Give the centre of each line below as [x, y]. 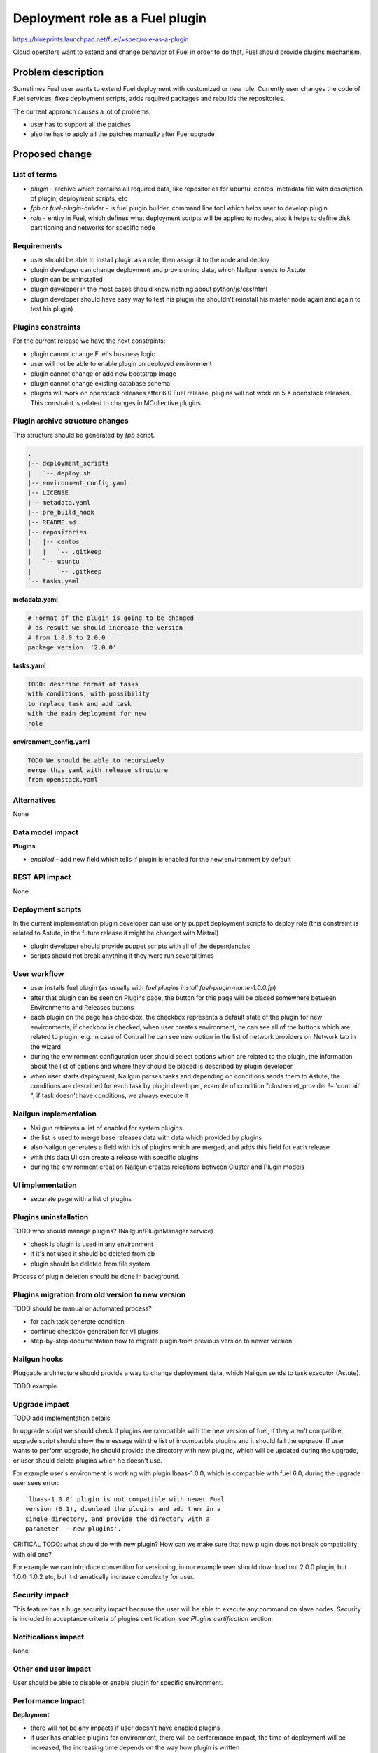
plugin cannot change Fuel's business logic [93, 353]
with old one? [32, 1554]
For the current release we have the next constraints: [89, 341]
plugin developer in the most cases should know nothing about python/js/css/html [149, 289]
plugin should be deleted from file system [90, 1264]
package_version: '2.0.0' [72, 648]
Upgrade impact [41, 1404]
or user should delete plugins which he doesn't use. [87, 1460]
